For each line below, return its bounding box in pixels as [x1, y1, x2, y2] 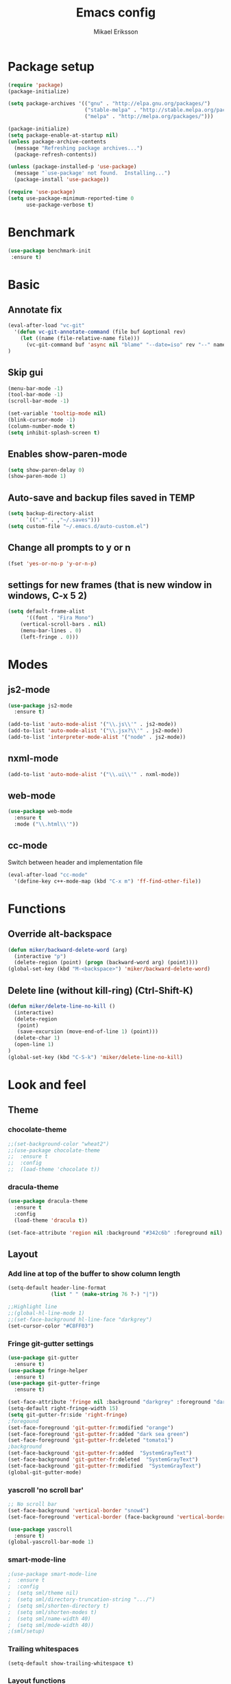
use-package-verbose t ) [25, 201, 95, 208]
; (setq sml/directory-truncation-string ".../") [8, 1596, 156, 1603]
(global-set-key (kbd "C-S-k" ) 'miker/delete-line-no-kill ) [8, 1054, 184, 1060]
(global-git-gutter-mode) [8, 1468, 82, 1476]
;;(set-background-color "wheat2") [8, 1140, 110, 1148]
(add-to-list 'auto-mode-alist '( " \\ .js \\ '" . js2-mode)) [8, 721, 177, 728]
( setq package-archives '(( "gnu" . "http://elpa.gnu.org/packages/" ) [8, 100, 211, 107]
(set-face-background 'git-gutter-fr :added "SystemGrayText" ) [8, 1450, 193, 1457]
